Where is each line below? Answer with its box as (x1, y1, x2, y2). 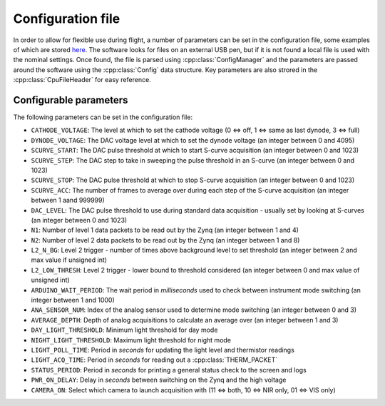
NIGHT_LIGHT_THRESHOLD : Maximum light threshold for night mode (31, 335, 232, 344)
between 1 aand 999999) (31, 196, 105, 205)
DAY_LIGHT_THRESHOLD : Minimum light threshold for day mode (31, 325, 218, 335)
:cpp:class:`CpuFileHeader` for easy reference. (13, 76, 151, 84)
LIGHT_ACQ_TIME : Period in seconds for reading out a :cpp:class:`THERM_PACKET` (31, 355, 278, 364)
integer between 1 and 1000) (31, 296, 115, 305)
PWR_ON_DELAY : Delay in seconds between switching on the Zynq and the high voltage (31, 375, 287, 385)
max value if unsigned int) (31, 255, 107, 264)
